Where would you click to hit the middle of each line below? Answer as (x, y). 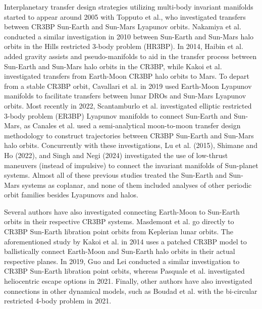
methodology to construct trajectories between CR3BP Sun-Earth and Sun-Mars (129, 135)
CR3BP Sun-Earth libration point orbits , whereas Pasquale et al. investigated (124, 271)
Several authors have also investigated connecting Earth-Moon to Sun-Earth (122, 211)
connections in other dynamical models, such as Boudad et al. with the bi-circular (131, 291)
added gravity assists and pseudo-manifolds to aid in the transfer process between (130, 56)
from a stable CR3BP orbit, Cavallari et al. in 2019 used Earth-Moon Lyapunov (128, 86)
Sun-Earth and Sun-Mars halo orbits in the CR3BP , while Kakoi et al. (113, 66)
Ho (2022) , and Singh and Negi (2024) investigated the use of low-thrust (116, 155)
